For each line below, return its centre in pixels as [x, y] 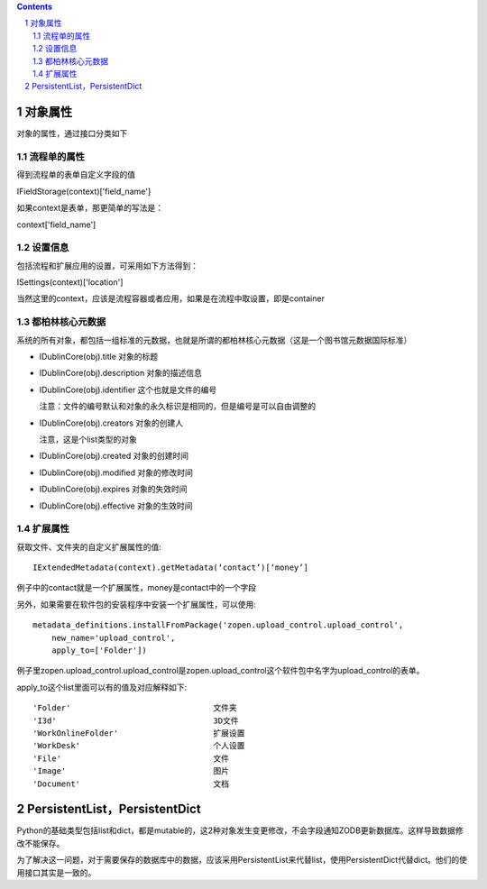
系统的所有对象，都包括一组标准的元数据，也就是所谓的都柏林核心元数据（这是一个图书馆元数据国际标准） [214, 340]
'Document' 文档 [131, 784]
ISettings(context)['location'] [70, 282]
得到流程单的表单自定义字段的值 [76, 175]
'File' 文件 [131, 758]
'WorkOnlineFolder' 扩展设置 [139, 733]
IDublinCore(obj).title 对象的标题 [99, 357]
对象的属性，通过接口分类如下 [72, 133]
